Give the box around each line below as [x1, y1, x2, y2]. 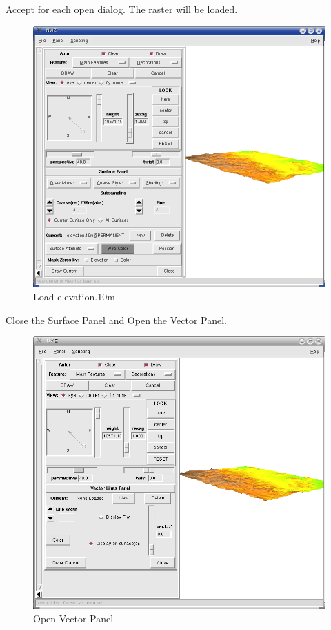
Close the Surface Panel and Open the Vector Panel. [6, 312, 227, 327]
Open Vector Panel [33, 611, 114, 626]
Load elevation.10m [33, 289, 115, 304]
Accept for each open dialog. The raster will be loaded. [6, 2, 238, 16]
